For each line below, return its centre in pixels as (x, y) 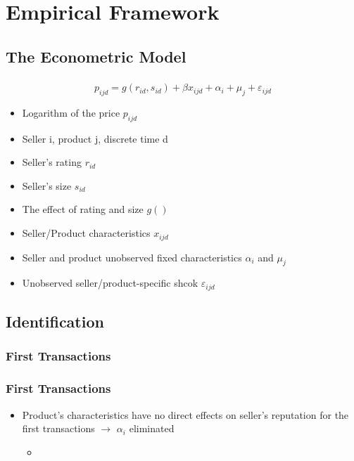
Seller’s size (47, 185)
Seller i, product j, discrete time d (95, 138)
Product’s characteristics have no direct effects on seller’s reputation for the (185, 414)
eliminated (152, 428)
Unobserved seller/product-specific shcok (110, 283)
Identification (55, 322)
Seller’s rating (52, 162)
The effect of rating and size (83, 209)
